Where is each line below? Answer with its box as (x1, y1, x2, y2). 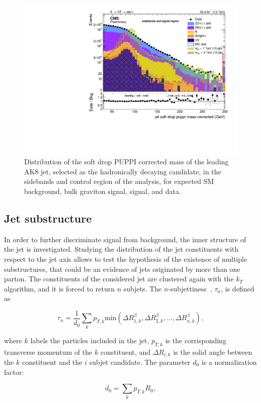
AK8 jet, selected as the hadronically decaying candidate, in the (24, 166, 221, 176)
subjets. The (123, 283, 162, 293)
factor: (4, 366, 24, 377)
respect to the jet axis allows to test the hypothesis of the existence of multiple (4, 254, 247, 264)
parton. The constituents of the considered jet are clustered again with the (4, 273, 234, 284)
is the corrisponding (165, 335, 226, 345)
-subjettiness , (168, 283, 212, 293)
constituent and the (22, 357, 82, 367)
